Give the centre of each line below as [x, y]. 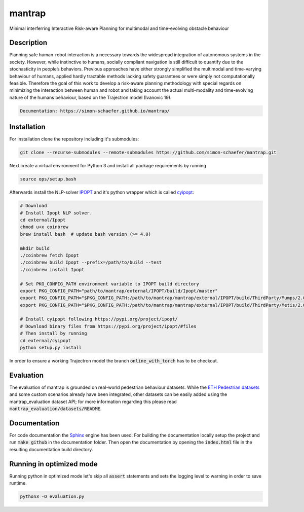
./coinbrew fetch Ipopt [50, 255]
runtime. [18, 483]
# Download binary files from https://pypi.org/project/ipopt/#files [108, 326]
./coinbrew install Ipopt [52, 269]
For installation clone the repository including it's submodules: [74, 139]
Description [28, 43]
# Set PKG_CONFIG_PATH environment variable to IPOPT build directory [110, 284]
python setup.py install [51, 348]
